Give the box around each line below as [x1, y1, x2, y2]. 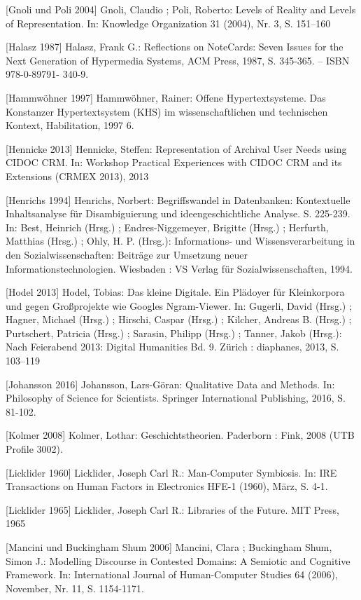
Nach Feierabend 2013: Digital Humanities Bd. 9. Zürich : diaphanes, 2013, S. [6, 339, 339, 354]
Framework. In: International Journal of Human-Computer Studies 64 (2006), [6, 567, 338, 582]
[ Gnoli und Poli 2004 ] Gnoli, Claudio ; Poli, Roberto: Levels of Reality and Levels [6, 2, 356, 16]
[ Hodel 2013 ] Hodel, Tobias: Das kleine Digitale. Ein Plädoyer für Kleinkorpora [6, 285, 345, 299]
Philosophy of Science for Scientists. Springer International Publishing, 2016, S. [6, 390, 346, 405]
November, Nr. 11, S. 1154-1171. [6, 580, 145, 595]
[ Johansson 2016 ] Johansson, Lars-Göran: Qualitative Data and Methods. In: [6, 376, 335, 391]
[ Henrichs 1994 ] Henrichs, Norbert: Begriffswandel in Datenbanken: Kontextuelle [6, 192, 351, 207]
